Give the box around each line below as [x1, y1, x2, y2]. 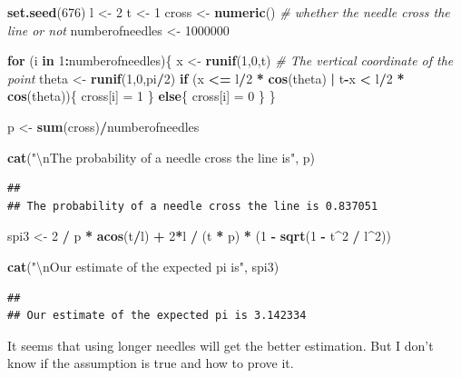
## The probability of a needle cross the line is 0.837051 [7, 199, 378, 213]
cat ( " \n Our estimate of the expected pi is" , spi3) [7, 256, 280, 275]
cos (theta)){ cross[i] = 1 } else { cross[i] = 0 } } [7, 86, 276, 105]
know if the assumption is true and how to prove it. [7, 353, 294, 373]
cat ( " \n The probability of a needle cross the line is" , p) [7, 147, 315, 166]
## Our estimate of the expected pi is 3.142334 [7, 309, 307, 323]
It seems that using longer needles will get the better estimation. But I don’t [7, 335, 434, 354]
